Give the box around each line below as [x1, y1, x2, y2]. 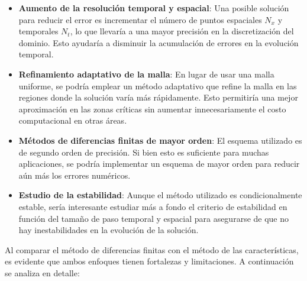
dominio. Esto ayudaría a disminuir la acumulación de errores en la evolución [18, 36, 299, 49]
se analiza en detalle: [5, 266, 80, 279]
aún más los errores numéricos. [18, 169, 131, 181]
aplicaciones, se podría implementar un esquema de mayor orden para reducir [18, 157, 300, 170]
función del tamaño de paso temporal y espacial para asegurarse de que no [18, 212, 289, 224]
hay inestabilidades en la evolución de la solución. [18, 224, 199, 236]
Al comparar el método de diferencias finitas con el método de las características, [5, 243, 299, 256]
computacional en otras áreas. [18, 114, 127, 127]
